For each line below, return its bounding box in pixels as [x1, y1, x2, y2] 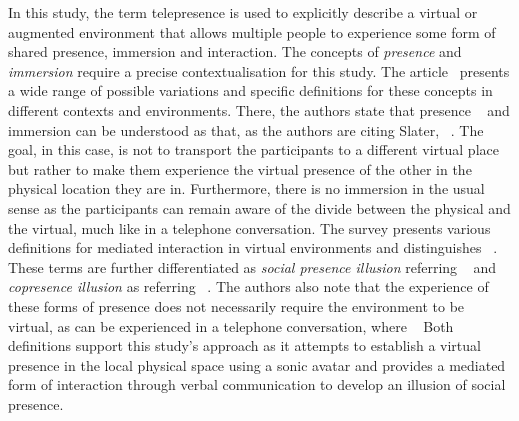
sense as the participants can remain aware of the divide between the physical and [8, 197, 511, 218]
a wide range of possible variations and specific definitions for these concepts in [8, 80, 493, 101]
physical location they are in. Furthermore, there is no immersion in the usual [8, 178, 485, 199]
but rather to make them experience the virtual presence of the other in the [8, 158, 472, 179]
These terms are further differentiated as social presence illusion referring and [8, 256, 496, 277]
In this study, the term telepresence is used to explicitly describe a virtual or [8, 2, 478, 22]
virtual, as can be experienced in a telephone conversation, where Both [8, 315, 454, 336]
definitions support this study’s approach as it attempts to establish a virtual [8, 335, 481, 356]
